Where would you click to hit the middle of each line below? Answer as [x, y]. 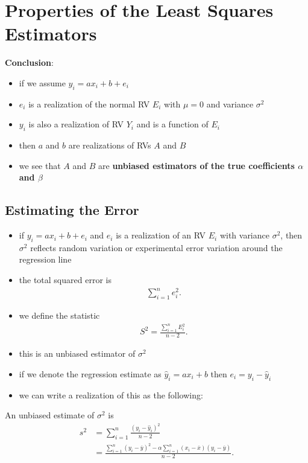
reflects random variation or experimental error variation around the [156, 247]
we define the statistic [59, 315]
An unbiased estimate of [50, 415]
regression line [45, 259]
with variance [244, 235]
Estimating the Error [72, 210]
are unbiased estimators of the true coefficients [196, 165]
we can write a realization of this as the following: [111, 394]
